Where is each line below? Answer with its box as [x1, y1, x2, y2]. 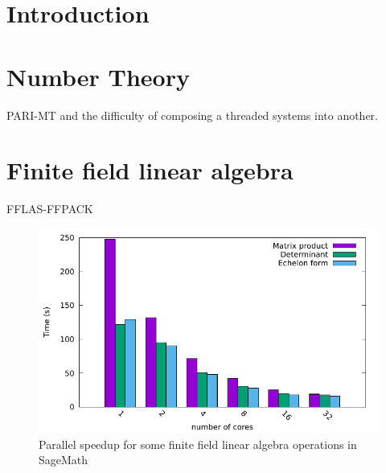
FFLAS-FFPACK [6, 200, 93, 217]
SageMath [39, 451, 88, 468]
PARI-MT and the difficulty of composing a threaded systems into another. [6, 106, 378, 123]
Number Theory [6, 60, 190, 93]
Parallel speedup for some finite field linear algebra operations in [39, 435, 357, 452]
